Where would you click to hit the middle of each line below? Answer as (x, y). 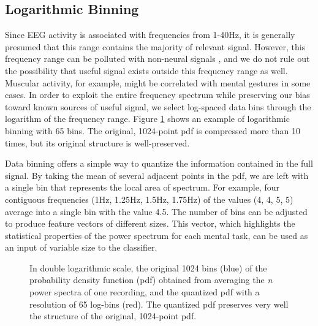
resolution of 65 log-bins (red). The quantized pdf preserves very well (159, 304)
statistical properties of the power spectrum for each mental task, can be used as (157, 235)
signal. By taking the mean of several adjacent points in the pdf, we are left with (157, 175)
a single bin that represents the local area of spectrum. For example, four (142, 187)
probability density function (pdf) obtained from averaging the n (151, 280)
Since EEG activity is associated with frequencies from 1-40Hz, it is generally (150, 35)
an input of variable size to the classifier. (81, 247)
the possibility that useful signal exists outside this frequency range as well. (146, 70)
